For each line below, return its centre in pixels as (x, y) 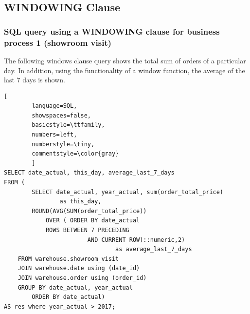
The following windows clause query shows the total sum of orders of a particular (125, 60)
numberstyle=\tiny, (63, 144)
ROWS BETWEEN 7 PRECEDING (87, 230)
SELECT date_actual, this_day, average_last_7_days (89, 173)
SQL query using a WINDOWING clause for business (112, 31)
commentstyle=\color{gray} (75, 154)
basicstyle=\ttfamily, (68, 125)
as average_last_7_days (154, 249)
